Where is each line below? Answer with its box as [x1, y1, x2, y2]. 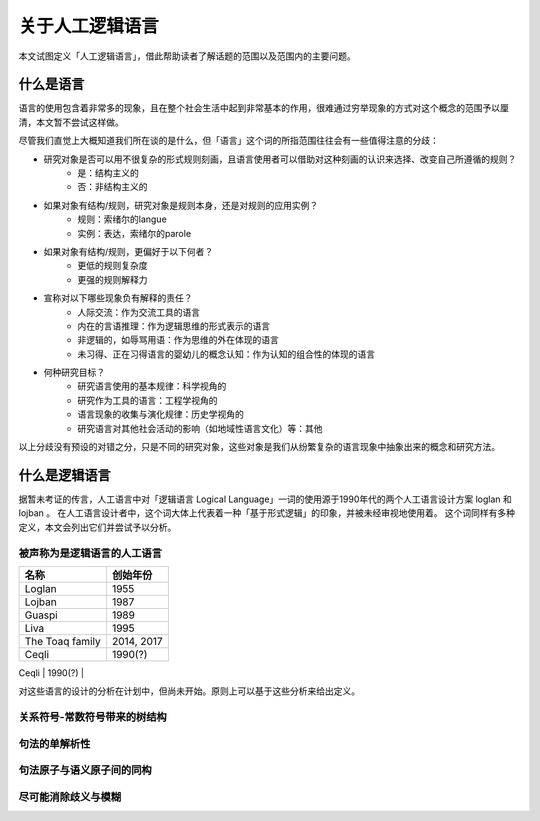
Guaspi [24, 608, 59, 622]
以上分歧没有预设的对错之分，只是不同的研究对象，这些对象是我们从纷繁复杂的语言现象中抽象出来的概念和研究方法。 [18, 441, 500, 453]
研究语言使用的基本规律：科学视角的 [77, 380, 227, 392]
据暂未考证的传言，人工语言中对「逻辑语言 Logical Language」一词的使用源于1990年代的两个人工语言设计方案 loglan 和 [18, 493, 512, 505]
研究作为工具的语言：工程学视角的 [77, 394, 218, 406]
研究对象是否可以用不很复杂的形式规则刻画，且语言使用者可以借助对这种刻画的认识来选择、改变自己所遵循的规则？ [43, 153, 517, 165]
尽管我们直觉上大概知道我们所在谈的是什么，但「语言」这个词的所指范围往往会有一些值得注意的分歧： [18, 135, 439, 147]
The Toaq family [24, 634, 101, 648]
